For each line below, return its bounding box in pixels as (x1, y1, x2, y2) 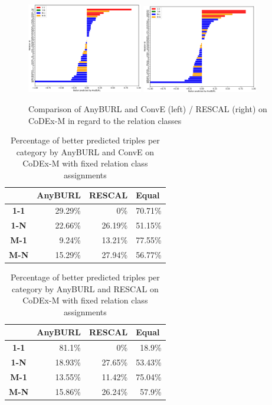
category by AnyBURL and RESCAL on (11, 282, 159, 295)
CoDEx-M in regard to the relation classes (28, 114, 182, 126)
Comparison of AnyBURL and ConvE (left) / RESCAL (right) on (28, 102, 267, 115)
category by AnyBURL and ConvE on (16, 145, 155, 158)
